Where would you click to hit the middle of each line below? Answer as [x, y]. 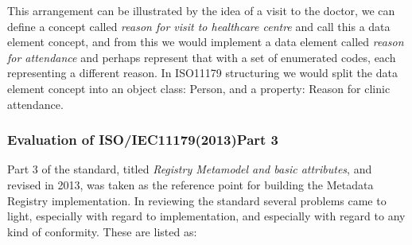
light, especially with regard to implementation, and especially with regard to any [206, 216]
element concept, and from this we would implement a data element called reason [206, 42]
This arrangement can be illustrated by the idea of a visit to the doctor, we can [201, 10]
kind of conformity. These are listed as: [102, 231]
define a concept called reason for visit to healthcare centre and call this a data [199, 26]
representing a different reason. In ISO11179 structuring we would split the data [202, 73]
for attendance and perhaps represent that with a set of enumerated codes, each [202, 57]
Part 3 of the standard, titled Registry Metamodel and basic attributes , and [190, 169]
